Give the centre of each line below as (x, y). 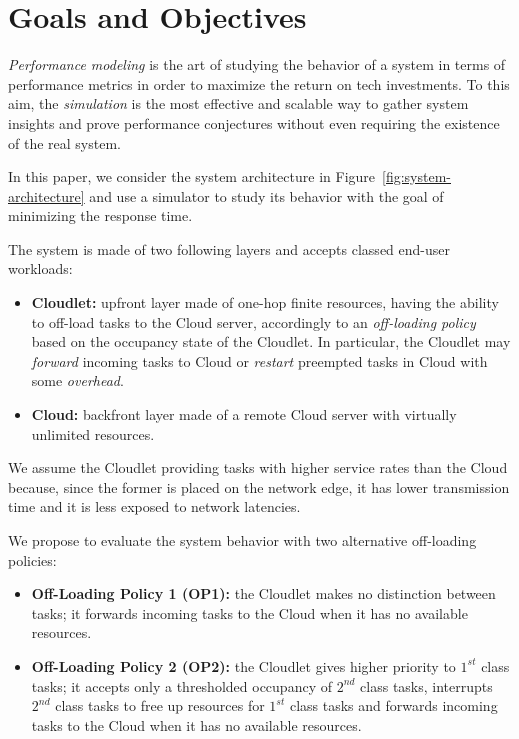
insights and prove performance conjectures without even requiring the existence (254, 122)
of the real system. (64, 142)
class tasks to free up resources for (160, 705)
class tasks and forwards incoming (393, 705)
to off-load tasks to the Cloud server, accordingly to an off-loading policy (253, 321)
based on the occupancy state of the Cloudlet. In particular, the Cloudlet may (271, 341)
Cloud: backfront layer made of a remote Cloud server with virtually (244, 414)
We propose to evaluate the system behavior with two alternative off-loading (242, 540)
